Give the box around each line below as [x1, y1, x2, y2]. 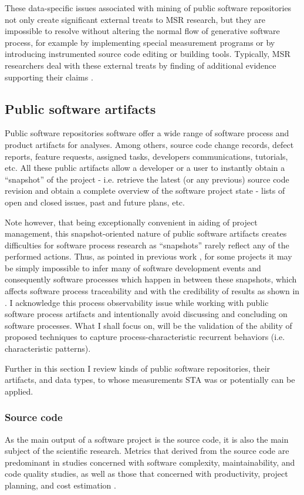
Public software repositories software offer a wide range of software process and [5, 127, 289, 139]
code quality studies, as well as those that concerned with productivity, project [5, 467, 288, 480]
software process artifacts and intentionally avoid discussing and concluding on [5, 308, 288, 320]
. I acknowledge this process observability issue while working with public [5, 296, 269, 308]
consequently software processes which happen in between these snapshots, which [5, 273, 297, 285]
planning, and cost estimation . [5, 479, 116, 491]
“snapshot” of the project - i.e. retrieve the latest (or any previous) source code [5, 173, 289, 185]
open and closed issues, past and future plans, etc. [5, 196, 185, 208]
